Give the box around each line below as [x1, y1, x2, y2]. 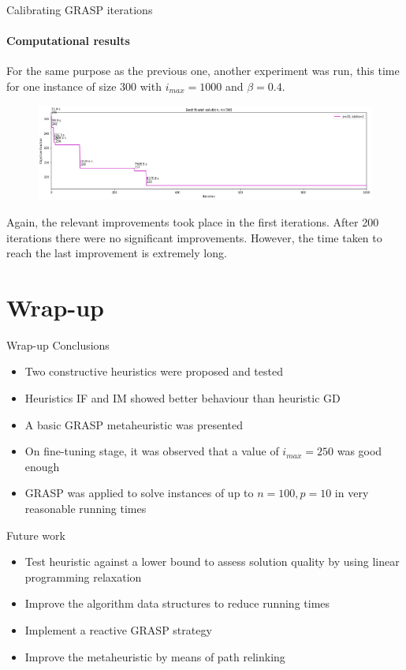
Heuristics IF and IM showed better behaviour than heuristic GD [24, 390, 341, 406]
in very [334, 485, 369, 501]
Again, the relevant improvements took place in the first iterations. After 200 [6, 213, 379, 230]
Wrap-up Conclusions [6, 336, 110, 353]
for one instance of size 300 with [6, 77, 162, 94]
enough [24, 458, 60, 474]
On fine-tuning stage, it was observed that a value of [24, 443, 279, 459]
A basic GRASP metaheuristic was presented [24, 416, 243, 432]
